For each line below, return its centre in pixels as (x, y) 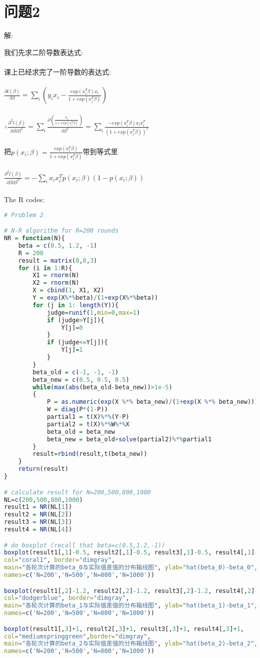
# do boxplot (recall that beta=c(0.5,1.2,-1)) (85, 545)
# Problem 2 (24, 215)
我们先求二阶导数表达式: (43, 52)
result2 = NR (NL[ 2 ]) (38, 515)
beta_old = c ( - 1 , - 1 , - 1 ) (76, 372)
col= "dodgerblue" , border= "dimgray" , (67, 598)
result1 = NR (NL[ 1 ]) (38, 507)
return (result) (43, 469)
